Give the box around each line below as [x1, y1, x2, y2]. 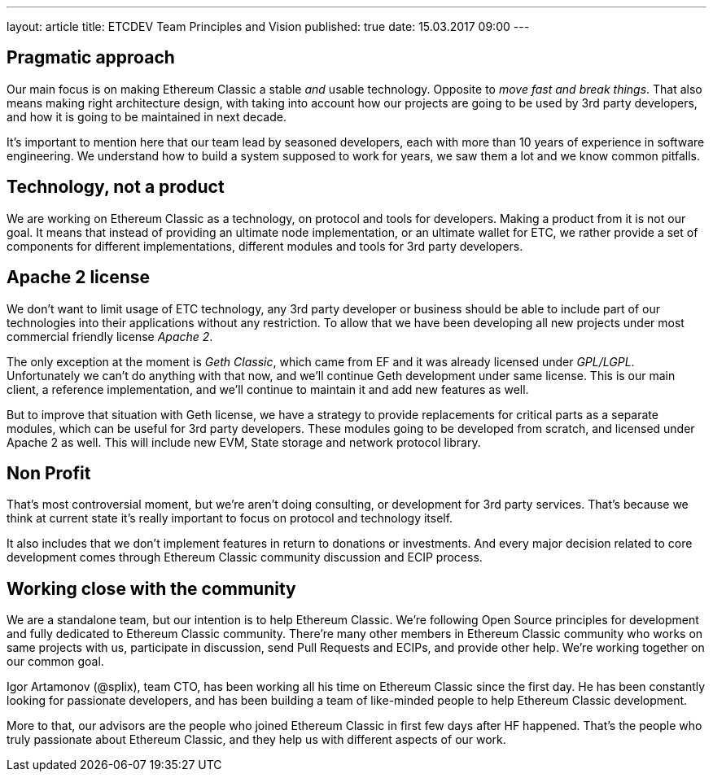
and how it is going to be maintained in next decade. [7, 109, 287, 124]
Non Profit [7, 462, 91, 483]
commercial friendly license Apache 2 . [7, 329, 213, 343]
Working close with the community [7, 578, 296, 599]
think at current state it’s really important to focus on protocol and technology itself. [7, 511, 453, 526]
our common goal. [7, 654, 104, 669]
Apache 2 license [7, 267, 151, 288]
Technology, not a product [7, 177, 225, 198]
